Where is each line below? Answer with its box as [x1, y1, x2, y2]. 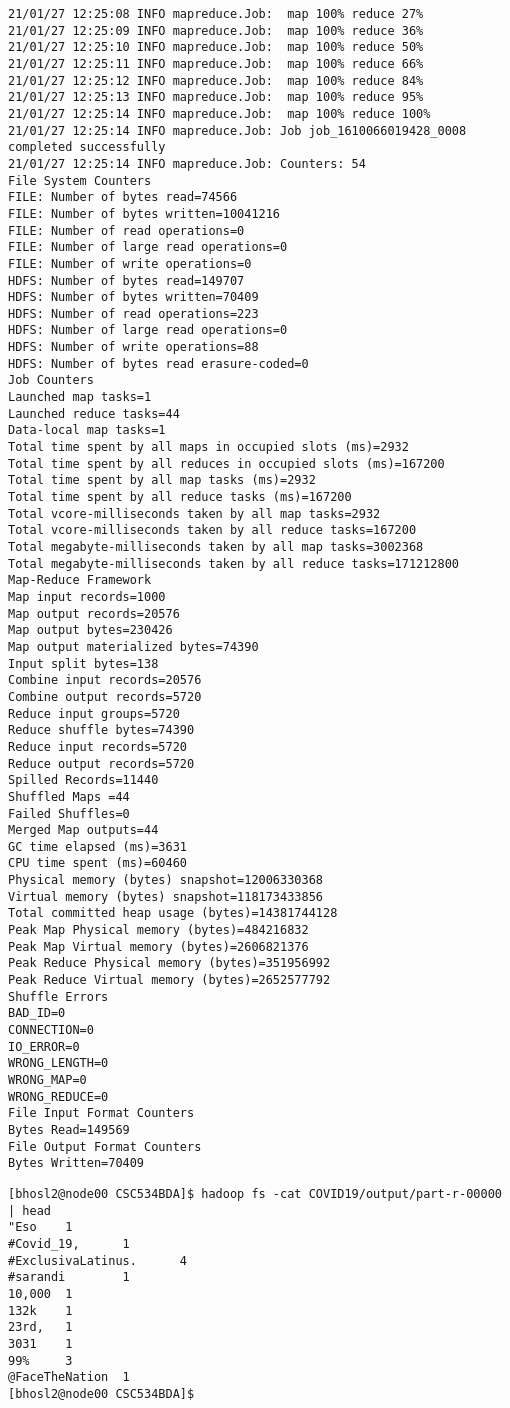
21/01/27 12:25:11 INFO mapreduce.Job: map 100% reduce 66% [8, 56, 424, 71]
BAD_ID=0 [8, 1006, 66, 1021]
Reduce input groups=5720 [8, 706, 180, 721]
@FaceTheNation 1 [8, 1370, 130, 1385]
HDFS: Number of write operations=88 [8, 340, 259, 355]
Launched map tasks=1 [8, 390, 152, 405]
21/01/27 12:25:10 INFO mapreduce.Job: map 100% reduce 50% [8, 40, 424, 55]
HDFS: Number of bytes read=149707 [8, 273, 245, 288]
